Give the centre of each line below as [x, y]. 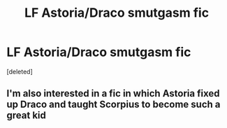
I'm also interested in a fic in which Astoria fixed [113, 93]
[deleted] [20, 71]
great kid [26, 116]
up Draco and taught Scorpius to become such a [113, 105]
